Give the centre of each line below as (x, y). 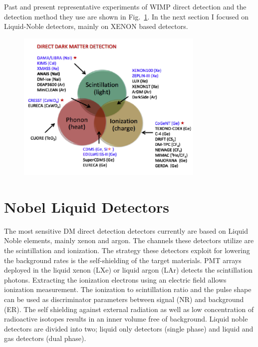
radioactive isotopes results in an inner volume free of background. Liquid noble (126, 319)
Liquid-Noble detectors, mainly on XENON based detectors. (96, 26)
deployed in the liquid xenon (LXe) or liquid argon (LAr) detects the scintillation (129, 270)
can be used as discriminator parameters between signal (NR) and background (124, 299)
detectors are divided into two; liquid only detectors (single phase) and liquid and (129, 328)
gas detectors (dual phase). (45, 338)
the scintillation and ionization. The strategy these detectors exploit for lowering (127, 250)
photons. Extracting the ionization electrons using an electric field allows (115, 279)
